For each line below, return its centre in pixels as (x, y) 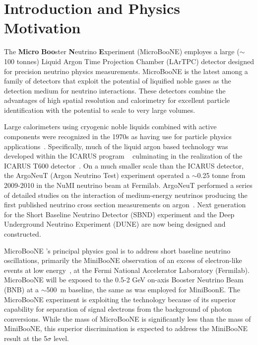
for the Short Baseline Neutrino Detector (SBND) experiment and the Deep (119, 214)
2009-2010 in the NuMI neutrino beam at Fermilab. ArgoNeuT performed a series (128, 185)
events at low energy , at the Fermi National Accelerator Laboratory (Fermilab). (127, 270)
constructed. (23, 234)
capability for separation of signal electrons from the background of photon (118, 309)
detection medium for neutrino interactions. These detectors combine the (115, 90)
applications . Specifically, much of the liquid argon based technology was (116, 146)
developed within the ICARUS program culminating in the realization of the (123, 156)
